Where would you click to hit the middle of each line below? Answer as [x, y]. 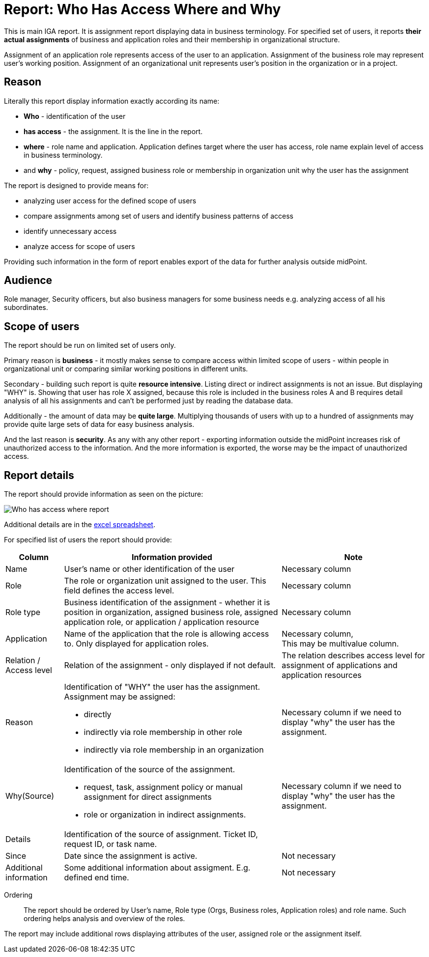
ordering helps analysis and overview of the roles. [104, 919]
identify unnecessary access [70, 231]
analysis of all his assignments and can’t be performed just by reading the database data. [148, 401]
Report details [39, 475]
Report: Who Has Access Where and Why [143, 9]
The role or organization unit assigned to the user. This [165, 581]
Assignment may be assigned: [120, 697]
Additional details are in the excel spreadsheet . [80, 525]
